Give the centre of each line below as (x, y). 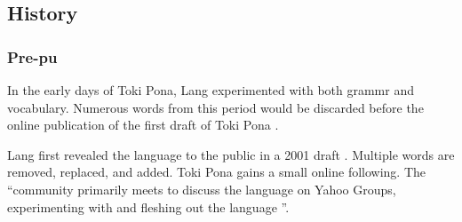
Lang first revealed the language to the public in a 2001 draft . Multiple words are (231, 154)
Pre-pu (32, 56)
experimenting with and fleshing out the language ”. (148, 206)
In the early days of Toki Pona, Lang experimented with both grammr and (211, 90)
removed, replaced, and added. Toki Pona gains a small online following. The (217, 172)
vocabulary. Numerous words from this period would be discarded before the (215, 107)
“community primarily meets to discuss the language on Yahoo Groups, (202, 189)
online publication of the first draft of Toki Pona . (143, 125)
